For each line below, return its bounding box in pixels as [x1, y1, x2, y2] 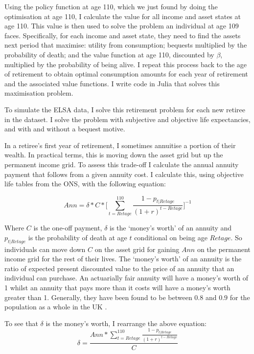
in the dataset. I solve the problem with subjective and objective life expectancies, [4, 114, 251, 124]
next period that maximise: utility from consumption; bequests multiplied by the [4, 40, 247, 50]
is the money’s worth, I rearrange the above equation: [46, 318, 207, 328]
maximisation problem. [4, 88, 73, 98]
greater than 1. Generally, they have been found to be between [4, 292, 192, 302]
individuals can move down [4, 244, 86, 254]
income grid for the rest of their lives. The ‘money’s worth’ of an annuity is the [4, 253, 242, 264]
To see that [4, 318, 38, 328]
